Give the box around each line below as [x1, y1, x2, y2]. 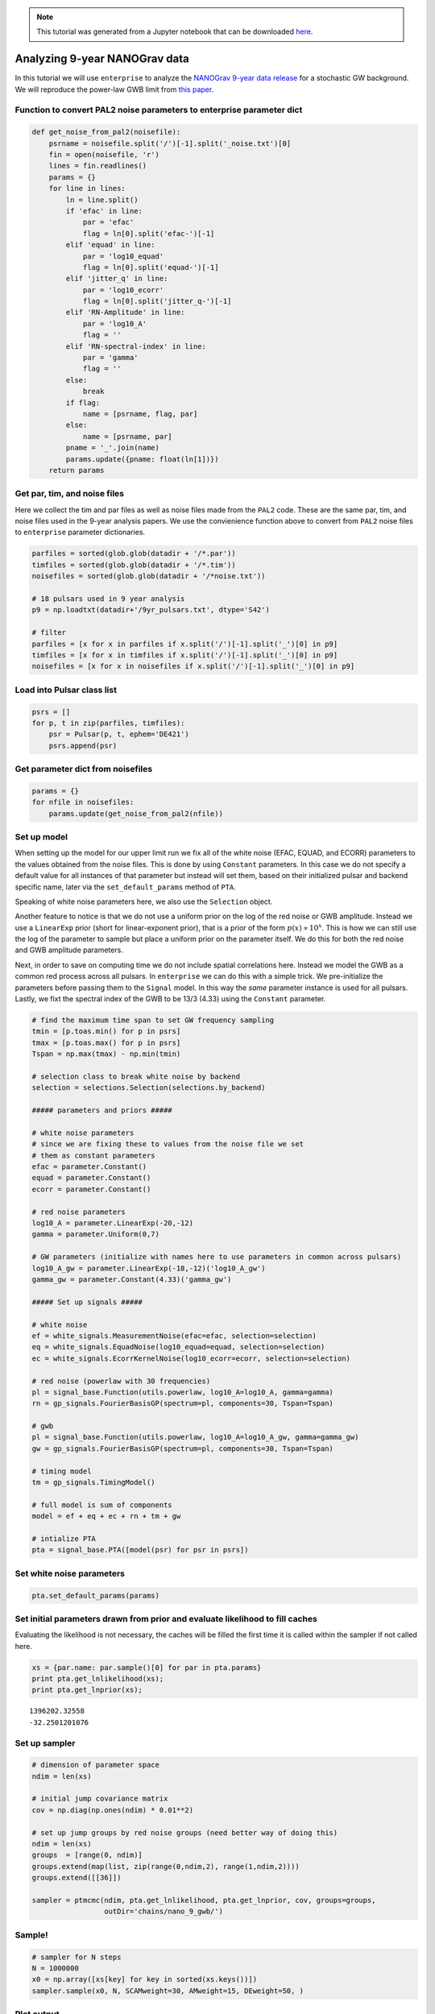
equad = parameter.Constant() [31, 1173, 151, 1183]
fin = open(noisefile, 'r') [48, 150, 160, 160]
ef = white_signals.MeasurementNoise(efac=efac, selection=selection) [31, 1331, 317, 1341]
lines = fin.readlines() [48, 161, 147, 171]
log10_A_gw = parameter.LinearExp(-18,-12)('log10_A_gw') [31, 1263, 266, 1273]
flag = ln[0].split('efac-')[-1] [82, 229, 215, 238]
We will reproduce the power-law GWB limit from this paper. [14, 85, 214, 94]
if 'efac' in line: [65, 206, 143, 215]
